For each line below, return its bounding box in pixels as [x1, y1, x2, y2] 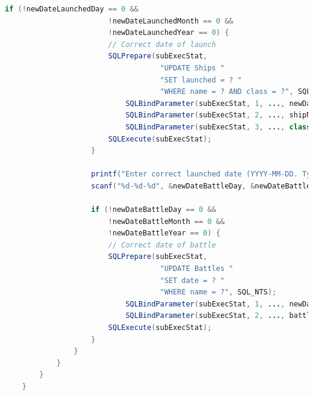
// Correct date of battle [108, 240, 216, 249]
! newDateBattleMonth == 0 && [108, 217, 225, 226]
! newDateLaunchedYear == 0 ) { [108, 28, 229, 37]
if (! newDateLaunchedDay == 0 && [5, 5, 139, 13]
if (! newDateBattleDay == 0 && [91, 205, 216, 214]
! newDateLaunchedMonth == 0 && [108, 16, 234, 25]
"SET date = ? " [160, 276, 225, 285]
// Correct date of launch [108, 40, 216, 49]
